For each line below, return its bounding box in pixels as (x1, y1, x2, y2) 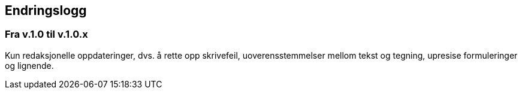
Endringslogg (5, 3, 87, 18)
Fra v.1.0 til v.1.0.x (5, 28, 88, 41)
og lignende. (5, 60, 54, 71)
